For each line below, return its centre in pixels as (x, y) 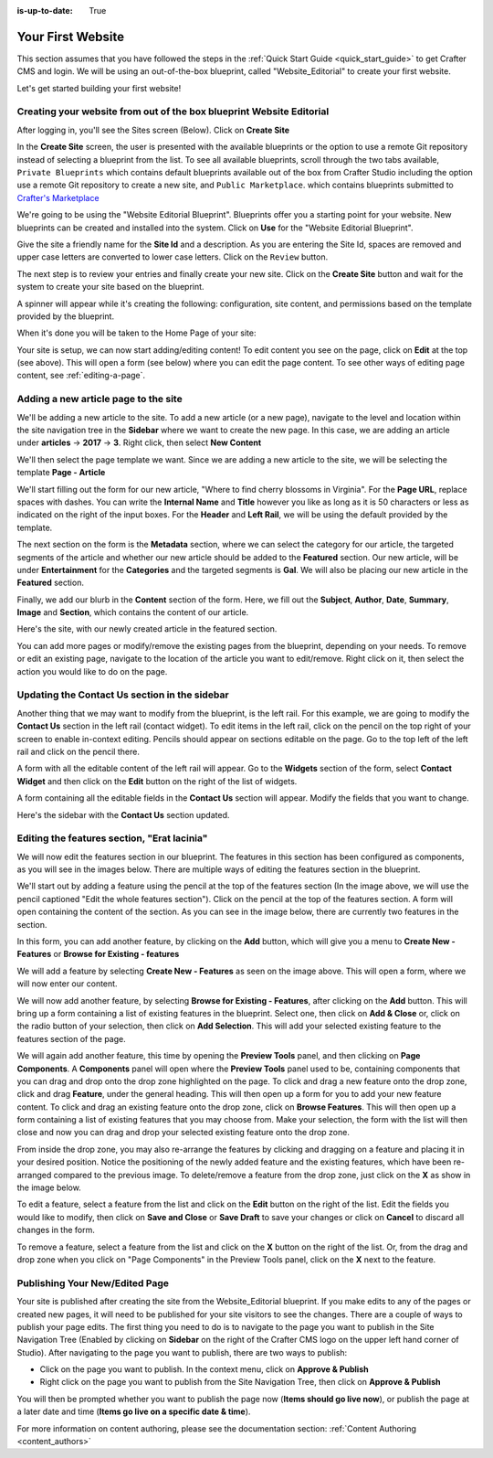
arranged (34, 1175)
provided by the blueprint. (65, 316)
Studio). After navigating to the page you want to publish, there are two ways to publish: (182, 1352)
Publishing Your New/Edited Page (93, 1282)
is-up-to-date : (45, 11)
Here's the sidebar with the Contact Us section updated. (123, 814)
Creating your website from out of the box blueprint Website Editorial (173, 112)
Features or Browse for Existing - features (98, 954)
